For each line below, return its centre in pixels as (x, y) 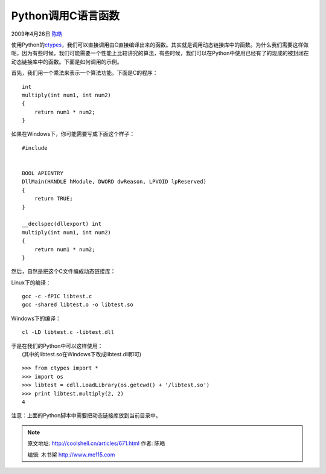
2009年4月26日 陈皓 (37, 34)
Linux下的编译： (31, 282)
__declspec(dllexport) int (62, 224)
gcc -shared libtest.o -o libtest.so (78, 305)
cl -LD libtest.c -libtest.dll (68, 332)
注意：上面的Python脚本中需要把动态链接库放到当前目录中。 (86, 415)
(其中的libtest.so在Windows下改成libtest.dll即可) (82, 354)
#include (35, 148)
